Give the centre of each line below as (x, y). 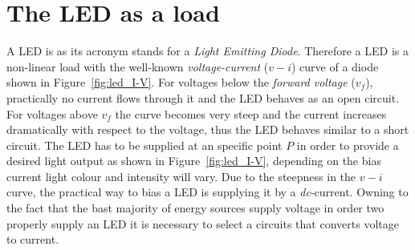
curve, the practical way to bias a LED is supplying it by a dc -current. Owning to (207, 192)
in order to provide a (348, 145)
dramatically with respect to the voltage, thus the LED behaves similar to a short (208, 129)
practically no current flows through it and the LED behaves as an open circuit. (203, 97)
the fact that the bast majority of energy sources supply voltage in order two (195, 208)
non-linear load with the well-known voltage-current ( (138, 66)
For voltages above (52, 113)
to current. (33, 239)
